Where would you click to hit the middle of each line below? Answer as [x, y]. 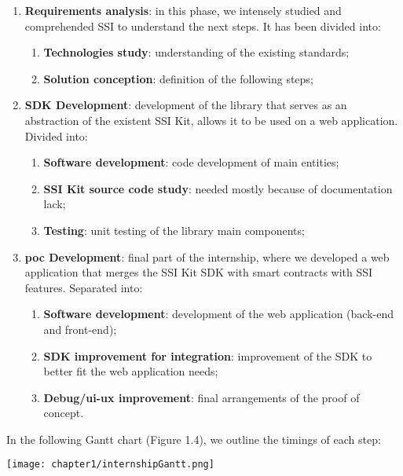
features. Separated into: [84, 287]
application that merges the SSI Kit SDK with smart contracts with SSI [199, 272]
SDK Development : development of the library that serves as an [186, 105]
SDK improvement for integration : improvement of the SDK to [208, 355]
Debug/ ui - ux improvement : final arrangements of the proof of [201, 397]
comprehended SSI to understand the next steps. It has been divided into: [203, 26]
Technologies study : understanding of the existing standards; [196, 52]
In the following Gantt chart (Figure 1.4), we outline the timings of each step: [194, 439]
